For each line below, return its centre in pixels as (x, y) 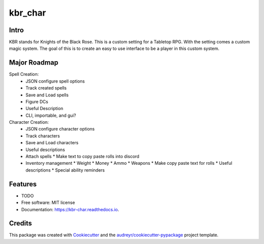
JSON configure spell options (55, 81)
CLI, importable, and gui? (51, 115)
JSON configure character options (60, 129)
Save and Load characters (52, 143)
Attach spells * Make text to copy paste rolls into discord (82, 156)
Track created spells (46, 88)
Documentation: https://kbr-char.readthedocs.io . (70, 209)
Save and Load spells (47, 95)
